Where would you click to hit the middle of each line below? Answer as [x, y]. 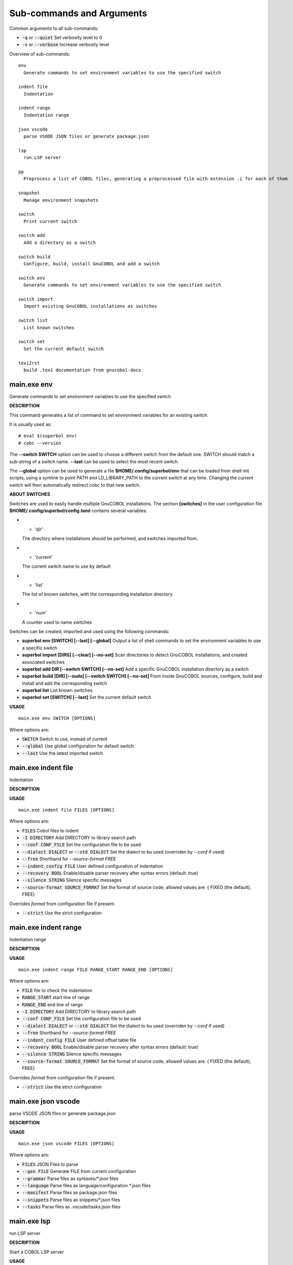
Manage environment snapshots [61, 200]
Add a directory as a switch [60, 242]
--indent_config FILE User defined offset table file [79, 1040]
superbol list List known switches [57, 690]
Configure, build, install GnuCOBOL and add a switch [92, 264]
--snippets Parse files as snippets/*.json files [71, 1200]
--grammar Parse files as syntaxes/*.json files [70, 1178]
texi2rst [29, 363]
